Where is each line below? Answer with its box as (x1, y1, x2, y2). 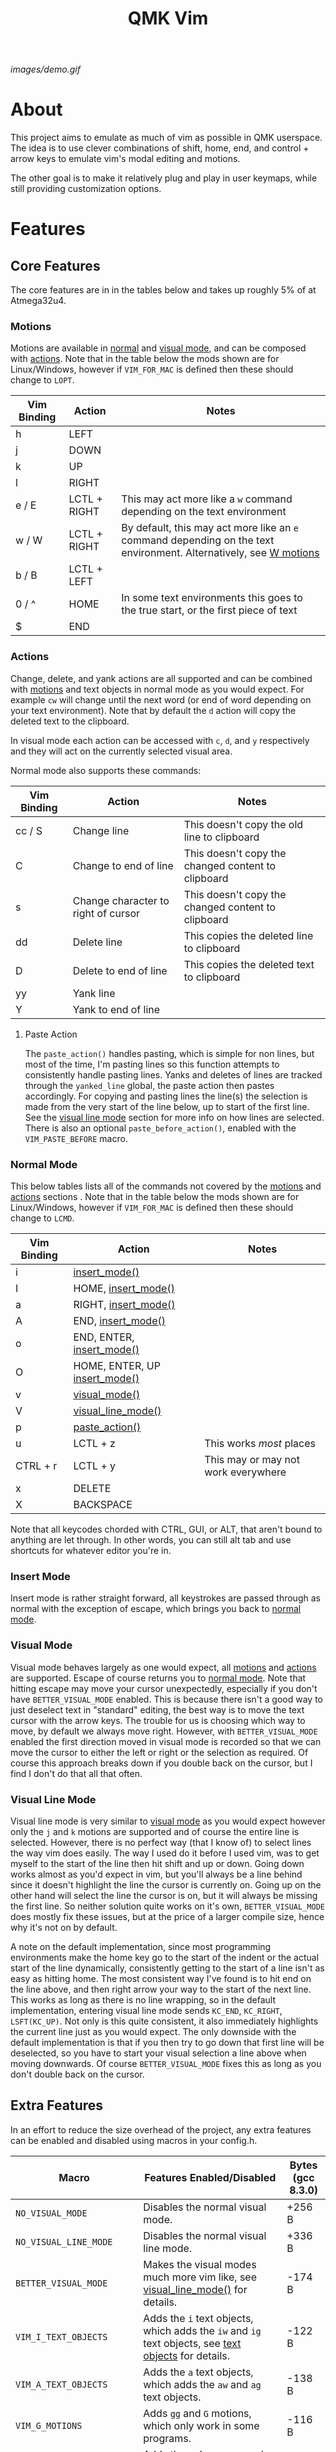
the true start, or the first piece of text (121, 603, 298, 617)
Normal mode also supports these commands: (10, 764, 202, 776)
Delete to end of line (72, 963, 168, 977)
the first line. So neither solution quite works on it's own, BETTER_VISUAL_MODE (10, 1900, 325, 1912)
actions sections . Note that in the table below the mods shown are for (10, 1191, 300, 1203)
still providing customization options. (10, 183, 162, 195)
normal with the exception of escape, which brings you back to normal (10, 1603, 302, 1615)
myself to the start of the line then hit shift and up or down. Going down (10, 1857, 305, 1869)
